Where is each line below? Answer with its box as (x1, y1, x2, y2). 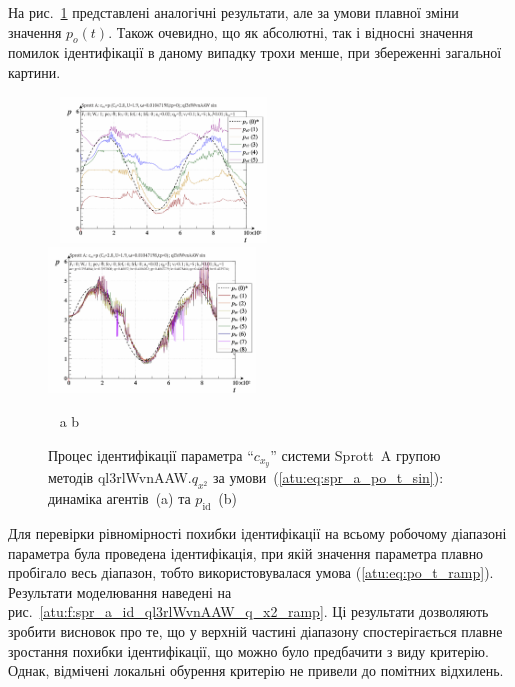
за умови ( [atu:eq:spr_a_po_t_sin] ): (213, 467, 444, 488)
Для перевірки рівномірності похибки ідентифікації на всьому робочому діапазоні (8, 523, 507, 544)
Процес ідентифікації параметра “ (48, 444, 254, 465)
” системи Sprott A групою (270, 444, 441, 465)
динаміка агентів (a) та (48, 488, 191, 509)
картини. (8, 61, 61, 82)
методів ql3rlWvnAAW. (48, 467, 192, 488)
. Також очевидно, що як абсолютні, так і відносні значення (108, 21, 473, 42)
